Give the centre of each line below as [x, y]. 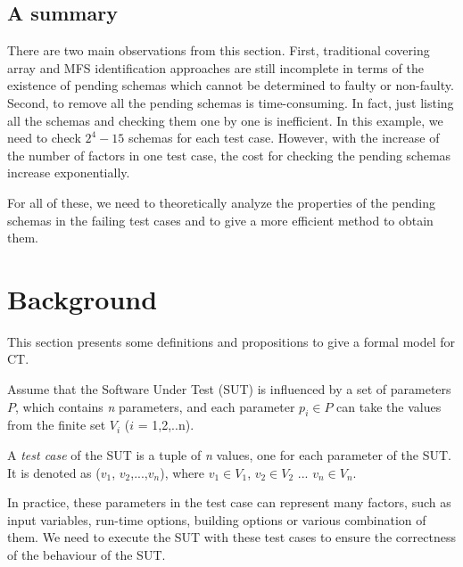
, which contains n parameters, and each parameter [155, 406]
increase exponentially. [69, 173]
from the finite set [57, 425]
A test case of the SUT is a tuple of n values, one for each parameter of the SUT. [229, 455]
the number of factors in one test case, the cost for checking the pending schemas [229, 155]
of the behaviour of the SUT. [87, 555]
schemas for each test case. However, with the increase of [284, 138]
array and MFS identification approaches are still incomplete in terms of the [215, 67]
